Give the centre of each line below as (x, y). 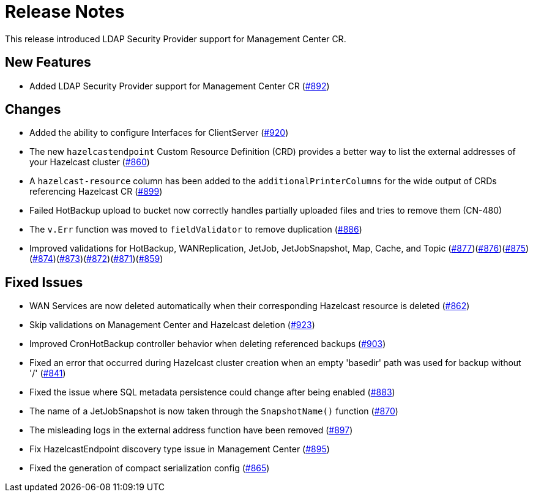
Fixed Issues (44, 282)
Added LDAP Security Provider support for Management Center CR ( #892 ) (180, 86)
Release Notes (65, 12)
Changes (33, 110)
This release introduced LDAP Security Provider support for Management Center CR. (176, 39)
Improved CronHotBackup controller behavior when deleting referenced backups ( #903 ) (208, 344)
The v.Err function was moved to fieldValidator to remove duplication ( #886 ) (196, 230)
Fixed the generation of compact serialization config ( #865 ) (150, 468)
